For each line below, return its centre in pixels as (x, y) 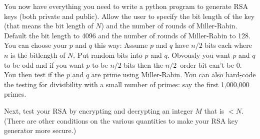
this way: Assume (121, 45)
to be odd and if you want (44, 65)
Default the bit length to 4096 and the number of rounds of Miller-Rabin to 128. (127, 35)
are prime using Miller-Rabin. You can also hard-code (173, 74)
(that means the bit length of (49, 26)
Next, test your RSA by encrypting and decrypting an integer (98, 110)
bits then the (143, 65)
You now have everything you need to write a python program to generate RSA (126, 6)
